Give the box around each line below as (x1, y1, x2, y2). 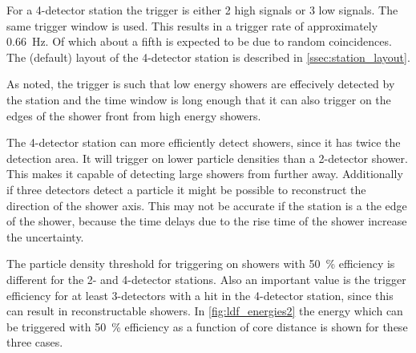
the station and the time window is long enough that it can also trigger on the (6, 91, 391, 108)
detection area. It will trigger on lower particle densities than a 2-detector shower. (6, 149, 408, 166)
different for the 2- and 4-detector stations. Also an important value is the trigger (6, 270, 406, 287)
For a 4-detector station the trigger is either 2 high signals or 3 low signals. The (6, 2, 398, 18)
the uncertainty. (6, 228, 84, 245)
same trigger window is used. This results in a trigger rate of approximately (6, 17, 378, 34)
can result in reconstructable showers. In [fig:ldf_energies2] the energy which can (6, 302, 403, 319)
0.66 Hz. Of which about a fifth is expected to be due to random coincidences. (6, 33, 392, 50)
